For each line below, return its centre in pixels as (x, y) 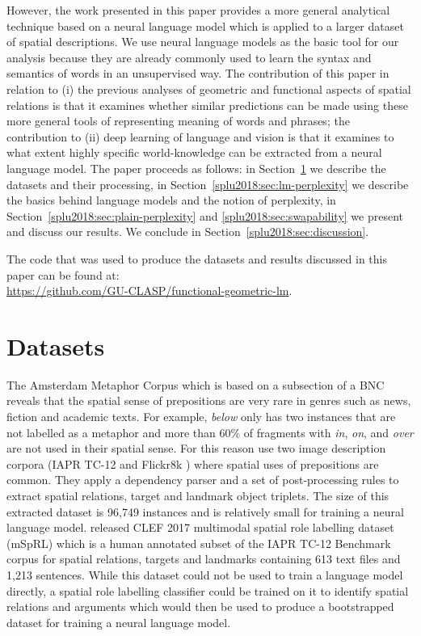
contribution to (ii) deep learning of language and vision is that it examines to (200, 136)
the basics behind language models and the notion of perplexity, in (171, 200)
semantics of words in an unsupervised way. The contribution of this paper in (198, 73)
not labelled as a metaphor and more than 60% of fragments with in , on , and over (210, 432)
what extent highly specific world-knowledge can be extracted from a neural (194, 152)
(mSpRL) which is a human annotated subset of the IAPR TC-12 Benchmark (199, 543)
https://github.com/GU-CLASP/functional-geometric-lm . (149, 291)
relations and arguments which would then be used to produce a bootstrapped (200, 607)
